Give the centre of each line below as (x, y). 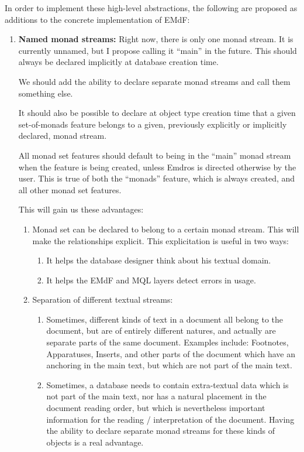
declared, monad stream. (63, 136)
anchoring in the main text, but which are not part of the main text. (169, 365)
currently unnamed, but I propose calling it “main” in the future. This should (158, 50)
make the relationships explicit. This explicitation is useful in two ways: (160, 240)
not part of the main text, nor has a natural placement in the (156, 396)
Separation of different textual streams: (103, 299)
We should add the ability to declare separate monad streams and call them (154, 81)
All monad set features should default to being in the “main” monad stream (155, 155)
